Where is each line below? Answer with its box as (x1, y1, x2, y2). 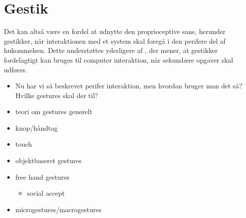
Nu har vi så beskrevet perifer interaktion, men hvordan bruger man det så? (15, 81, 243, 91)
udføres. (4, 64, 27, 74)
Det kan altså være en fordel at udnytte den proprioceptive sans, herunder (4, 26, 226, 36)
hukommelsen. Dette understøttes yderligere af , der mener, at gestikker (4, 45, 218, 55)
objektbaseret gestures (15, 155, 82, 166)
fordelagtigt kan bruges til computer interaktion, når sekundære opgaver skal (4, 54, 233, 65)
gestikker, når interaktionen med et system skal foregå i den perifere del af (4, 35, 226, 46)
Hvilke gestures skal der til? (15, 90, 98, 100)
